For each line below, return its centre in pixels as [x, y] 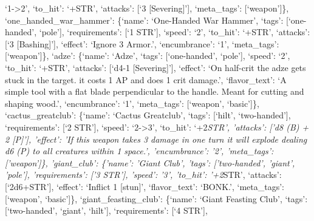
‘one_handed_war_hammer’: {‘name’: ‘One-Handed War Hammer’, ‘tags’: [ [147, 20]
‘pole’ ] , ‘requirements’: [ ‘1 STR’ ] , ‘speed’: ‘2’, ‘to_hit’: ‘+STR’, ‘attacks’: [175, 32]
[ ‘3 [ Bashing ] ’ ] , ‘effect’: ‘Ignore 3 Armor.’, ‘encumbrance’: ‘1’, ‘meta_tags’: [142, 43]
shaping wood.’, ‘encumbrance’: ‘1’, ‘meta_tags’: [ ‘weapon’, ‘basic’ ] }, [132, 103]
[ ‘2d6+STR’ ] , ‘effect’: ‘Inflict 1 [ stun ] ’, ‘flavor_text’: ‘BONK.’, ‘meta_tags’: [145, 186]
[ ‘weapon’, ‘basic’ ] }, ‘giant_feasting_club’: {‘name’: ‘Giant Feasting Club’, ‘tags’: [156, 198]
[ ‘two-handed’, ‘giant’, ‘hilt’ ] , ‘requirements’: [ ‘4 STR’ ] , [106, 210]
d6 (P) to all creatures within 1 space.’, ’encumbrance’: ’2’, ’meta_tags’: [139, 151]
